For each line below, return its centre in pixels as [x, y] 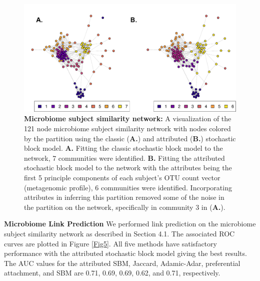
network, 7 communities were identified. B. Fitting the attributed [124, 158]
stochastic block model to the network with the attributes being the [128, 168]
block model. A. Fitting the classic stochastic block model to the [123, 148]
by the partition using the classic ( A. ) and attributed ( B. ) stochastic [130, 138]
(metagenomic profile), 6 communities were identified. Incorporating [128, 187]
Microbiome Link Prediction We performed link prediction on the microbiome [130, 224]
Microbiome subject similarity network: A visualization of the [128, 118]
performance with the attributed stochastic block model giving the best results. [125, 253]
